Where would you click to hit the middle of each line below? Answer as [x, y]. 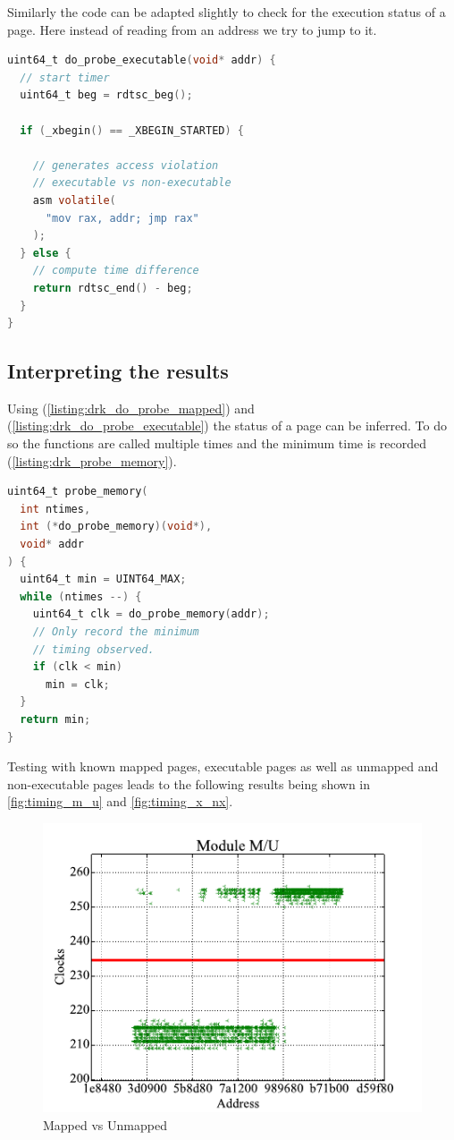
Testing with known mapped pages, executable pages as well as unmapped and [223, 766]
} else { [46, 253]
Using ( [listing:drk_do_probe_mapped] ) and [131, 408]
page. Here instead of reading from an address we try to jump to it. [192, 29]
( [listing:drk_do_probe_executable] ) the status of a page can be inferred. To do [227, 425]
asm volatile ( [74, 200]
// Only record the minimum [116, 632]
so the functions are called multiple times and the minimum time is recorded [217, 443]
